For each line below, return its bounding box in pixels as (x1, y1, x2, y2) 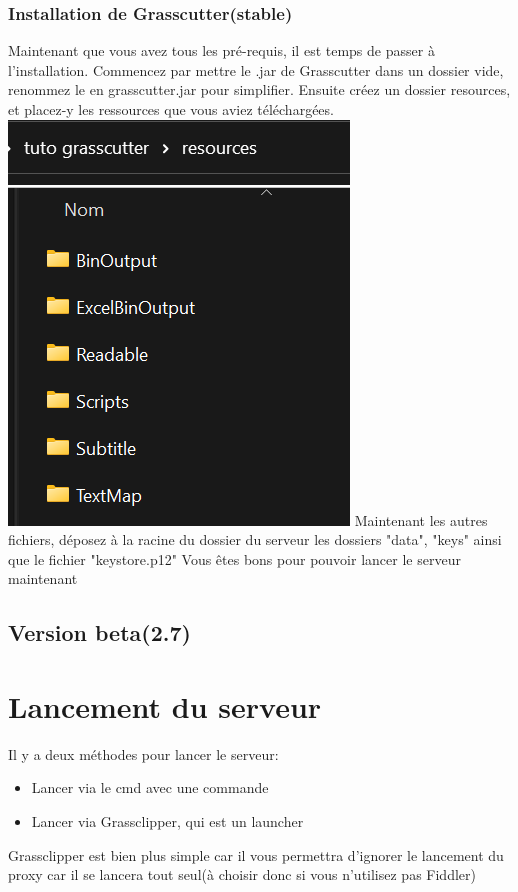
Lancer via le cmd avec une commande (31, 777, 269, 798)
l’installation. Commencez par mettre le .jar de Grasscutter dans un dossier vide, (8, 59, 504, 80)
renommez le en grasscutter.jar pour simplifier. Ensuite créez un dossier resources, (8, 79, 511, 100)
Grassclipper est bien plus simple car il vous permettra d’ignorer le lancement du (8, 844, 504, 865)
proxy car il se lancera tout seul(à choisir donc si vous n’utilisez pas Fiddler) (8, 864, 476, 885)
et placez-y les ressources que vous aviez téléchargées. (8, 99, 334, 119)
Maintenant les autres (354, 509, 488, 530)
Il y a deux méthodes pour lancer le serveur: (8, 743, 279, 764)
